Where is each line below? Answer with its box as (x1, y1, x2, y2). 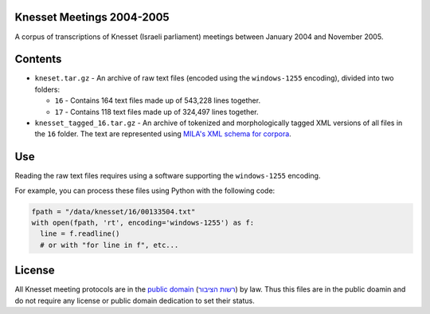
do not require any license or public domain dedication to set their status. (14, 296, 255, 305)
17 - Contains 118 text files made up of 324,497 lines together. (54, 107, 259, 116)
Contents (14, 53, 62, 66)
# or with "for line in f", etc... (40, 240, 179, 249)
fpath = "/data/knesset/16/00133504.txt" (31, 207, 196, 216)
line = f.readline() (40, 230, 120, 238)
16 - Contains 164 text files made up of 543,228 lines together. (54, 96, 261, 105)
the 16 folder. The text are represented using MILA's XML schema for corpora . (34, 129, 292, 139)
